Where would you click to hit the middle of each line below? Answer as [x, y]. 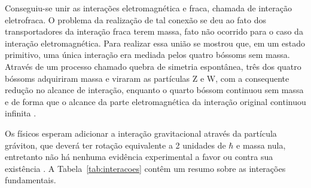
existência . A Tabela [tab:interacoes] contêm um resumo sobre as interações [145, 168]
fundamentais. [31, 180]
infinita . [21, 113]
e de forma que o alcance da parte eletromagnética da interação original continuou [155, 101]
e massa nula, [261, 145]
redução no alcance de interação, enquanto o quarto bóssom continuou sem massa [154, 90]
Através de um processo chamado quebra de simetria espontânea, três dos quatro [153, 66]
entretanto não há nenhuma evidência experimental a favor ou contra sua [139, 157]
